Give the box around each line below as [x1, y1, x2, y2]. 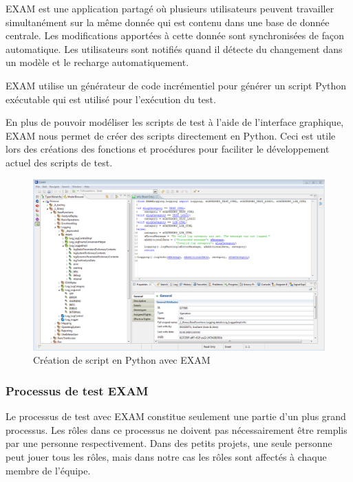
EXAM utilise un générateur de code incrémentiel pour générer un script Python [6, 78, 347, 92]
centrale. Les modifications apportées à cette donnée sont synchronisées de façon [6, 28, 344, 43]
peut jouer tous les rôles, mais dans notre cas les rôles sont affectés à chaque [6, 449, 327, 463]
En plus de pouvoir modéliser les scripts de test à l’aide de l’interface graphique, [6, 115, 344, 129]
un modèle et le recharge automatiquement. [6, 55, 189, 69]
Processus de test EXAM [6, 382, 149, 399]
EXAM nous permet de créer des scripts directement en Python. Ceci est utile [6, 128, 336, 142]
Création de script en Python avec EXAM [33, 353, 211, 367]
